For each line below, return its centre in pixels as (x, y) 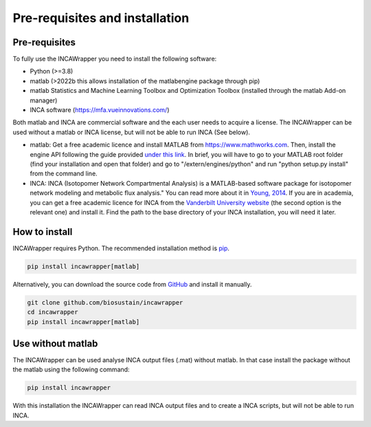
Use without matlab (55, 343)
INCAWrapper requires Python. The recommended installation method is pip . (121, 248)
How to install (43, 231)
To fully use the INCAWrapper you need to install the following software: (115, 59)
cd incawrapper (53, 312)
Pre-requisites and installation (101, 18)
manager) (44, 100)
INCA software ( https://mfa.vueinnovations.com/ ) (100, 110)
